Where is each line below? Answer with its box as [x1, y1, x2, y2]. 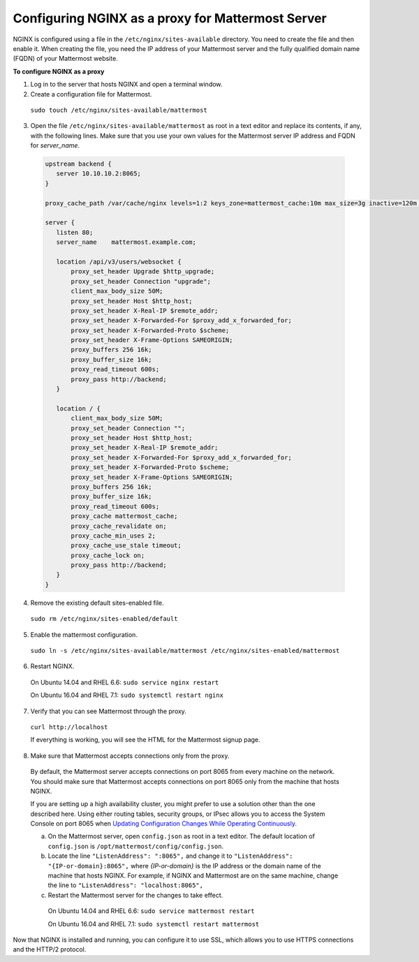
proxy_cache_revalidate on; [71, 522, 167, 530]
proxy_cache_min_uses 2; [71, 531, 156, 540]
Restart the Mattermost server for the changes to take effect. [47, 891, 223, 899]
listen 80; [56, 228, 94, 236]
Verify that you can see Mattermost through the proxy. [30, 707, 186, 715]
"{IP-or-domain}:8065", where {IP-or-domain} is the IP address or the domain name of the [47, 861, 321, 870]
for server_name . [30, 141, 80, 150]
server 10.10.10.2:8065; [56, 170, 141, 178]
